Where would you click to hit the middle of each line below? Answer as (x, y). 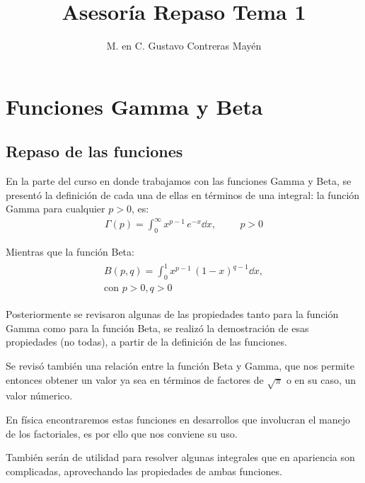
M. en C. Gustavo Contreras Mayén (184, 46)
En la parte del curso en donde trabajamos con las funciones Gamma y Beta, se (179, 181)
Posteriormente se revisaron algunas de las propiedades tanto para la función (172, 314)
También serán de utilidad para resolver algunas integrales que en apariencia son (180, 457)
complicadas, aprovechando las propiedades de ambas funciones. (144, 471)
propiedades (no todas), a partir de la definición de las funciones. (146, 342)
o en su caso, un (321, 379)
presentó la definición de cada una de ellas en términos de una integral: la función (183, 194)
